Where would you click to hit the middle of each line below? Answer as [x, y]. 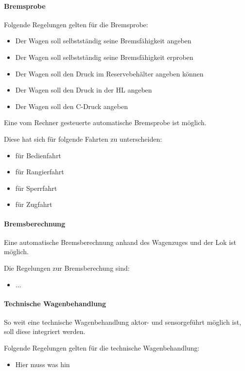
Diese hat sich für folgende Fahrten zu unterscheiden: [83, 139]
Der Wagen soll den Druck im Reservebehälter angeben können [109, 73]
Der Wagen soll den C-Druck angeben [71, 106]
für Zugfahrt [34, 204]
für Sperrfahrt [36, 188]
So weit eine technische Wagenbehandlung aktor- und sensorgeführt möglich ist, [123, 322]
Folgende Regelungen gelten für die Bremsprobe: [76, 24]
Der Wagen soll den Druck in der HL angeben [84, 90]
